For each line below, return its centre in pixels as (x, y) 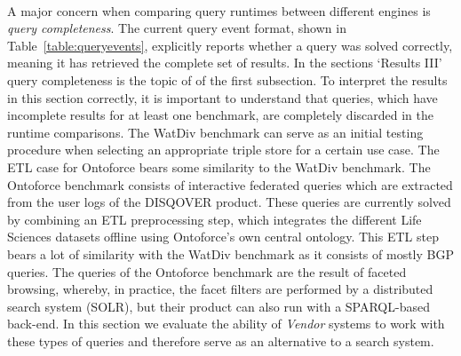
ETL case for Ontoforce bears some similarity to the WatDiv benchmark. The (219, 166)
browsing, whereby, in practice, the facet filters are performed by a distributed (220, 289)
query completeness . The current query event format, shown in (177, 28)
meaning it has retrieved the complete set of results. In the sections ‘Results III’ (225, 63)
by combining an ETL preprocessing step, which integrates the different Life (215, 219)
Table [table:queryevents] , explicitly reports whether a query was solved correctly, (230, 45)
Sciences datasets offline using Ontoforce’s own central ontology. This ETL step (223, 237)
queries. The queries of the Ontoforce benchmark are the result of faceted (207, 271)
